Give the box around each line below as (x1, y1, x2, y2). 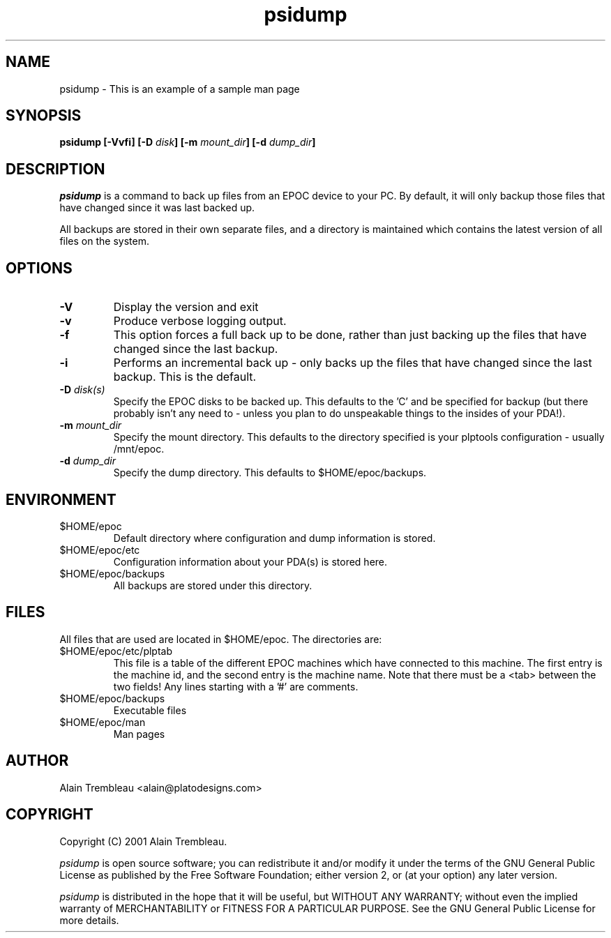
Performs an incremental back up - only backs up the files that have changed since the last (113, 356, 592, 370)
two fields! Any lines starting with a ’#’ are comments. (113, 680, 359, 693)
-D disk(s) (59, 384, 105, 396)
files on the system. (59, 235, 149, 248)
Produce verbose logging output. (113, 314, 287, 328)
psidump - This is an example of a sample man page (59, 82, 300, 95)
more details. (59, 914, 119, 926)
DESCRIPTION (6, 160, 105, 178)
